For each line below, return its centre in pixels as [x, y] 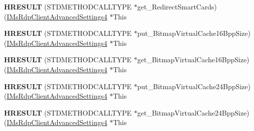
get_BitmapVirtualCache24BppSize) [193, 112]
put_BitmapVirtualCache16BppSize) [194, 33]
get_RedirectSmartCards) [177, 6]
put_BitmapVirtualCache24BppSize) [194, 86]
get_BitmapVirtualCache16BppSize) [193, 60]
